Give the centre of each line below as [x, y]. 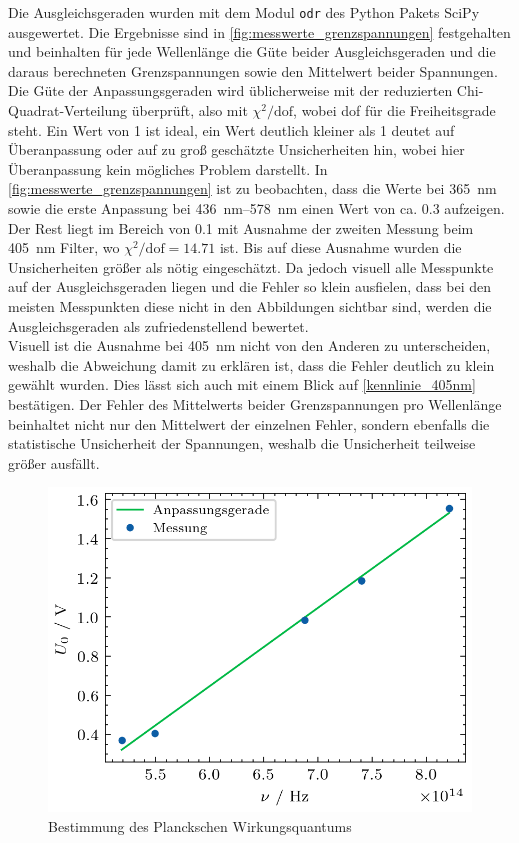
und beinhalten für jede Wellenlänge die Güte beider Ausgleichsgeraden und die [252, 51]
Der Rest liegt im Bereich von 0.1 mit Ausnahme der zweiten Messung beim [241, 227]
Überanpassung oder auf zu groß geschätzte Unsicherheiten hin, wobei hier [236, 149]
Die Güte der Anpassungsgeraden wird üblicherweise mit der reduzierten [230, 90]
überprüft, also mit [189, 110]
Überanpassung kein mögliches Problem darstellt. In [168, 168]
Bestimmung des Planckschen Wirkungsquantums [200, 825]
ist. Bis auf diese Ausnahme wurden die [340, 247]
